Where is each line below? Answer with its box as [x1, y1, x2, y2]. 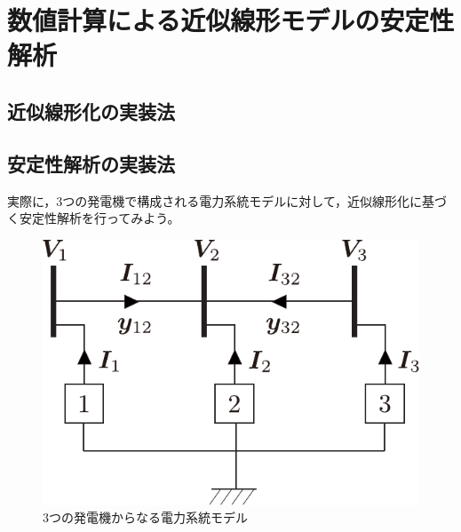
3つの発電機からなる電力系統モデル [43, 508, 248, 527]
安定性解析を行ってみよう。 [19, 209, 180, 227]
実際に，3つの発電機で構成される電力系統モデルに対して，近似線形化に [7, 191, 422, 210]
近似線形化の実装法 [7, 97, 175, 124]
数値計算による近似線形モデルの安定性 [7, 2, 455, 38]
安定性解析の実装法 [7, 149, 175, 177]
